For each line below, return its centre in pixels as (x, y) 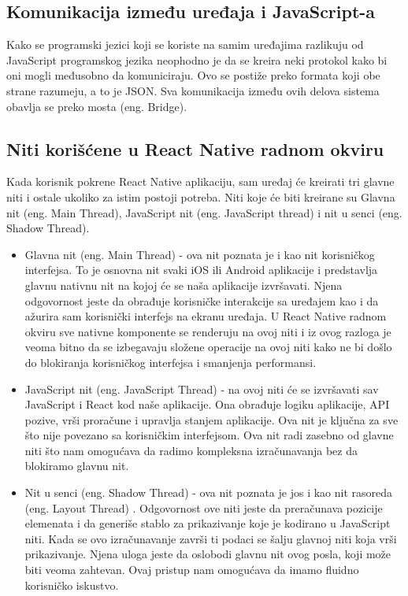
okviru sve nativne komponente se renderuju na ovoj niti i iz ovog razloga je (208, 331)
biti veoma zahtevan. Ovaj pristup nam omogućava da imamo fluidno (192, 570)
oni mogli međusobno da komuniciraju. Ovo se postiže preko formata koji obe (193, 75)
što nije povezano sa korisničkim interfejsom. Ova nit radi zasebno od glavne (209, 435)
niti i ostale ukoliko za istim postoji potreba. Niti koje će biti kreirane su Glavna (201, 196)
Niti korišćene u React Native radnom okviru (195, 148)
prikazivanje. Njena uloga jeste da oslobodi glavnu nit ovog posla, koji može (208, 554)
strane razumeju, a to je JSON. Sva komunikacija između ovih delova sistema (193, 90)
